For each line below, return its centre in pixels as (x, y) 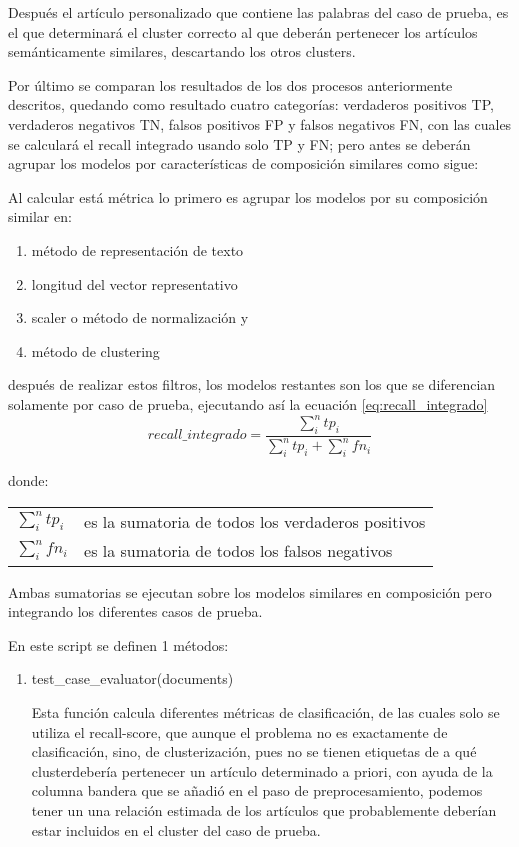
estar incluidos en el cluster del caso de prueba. (176, 829)
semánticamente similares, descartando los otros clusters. (182, 51)
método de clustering (95, 350)
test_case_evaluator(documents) (132, 678)
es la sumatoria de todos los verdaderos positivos (255, 521)
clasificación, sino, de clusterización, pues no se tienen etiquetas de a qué (254, 751)
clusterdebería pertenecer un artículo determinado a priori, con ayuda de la (262, 770)
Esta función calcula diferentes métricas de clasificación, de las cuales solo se (265, 711)
